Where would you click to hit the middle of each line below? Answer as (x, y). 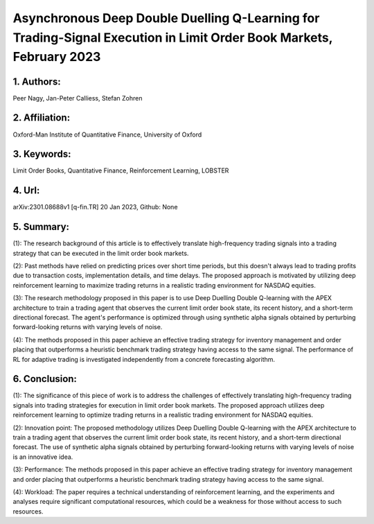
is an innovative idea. (43, 457)
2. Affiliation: (42, 118)
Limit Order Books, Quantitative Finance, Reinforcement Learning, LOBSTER (121, 171)
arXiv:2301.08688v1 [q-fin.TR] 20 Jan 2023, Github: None (95, 207)
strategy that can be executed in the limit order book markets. (101, 253)
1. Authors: (37, 81)
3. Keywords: (42, 154)
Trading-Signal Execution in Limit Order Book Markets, (172, 37)
